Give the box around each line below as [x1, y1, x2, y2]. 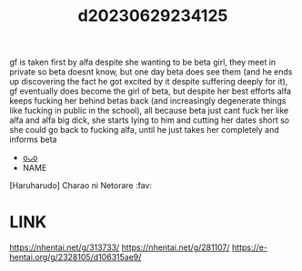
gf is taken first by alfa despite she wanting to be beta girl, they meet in [9, 56, 277, 68]
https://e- [231, 242, 268, 253]
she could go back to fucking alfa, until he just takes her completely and [9, 125, 279, 135]
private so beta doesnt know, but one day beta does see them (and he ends [9, 66, 293, 77]
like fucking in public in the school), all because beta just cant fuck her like [9, 105, 289, 116]
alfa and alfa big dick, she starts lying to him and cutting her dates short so [9, 115, 289, 125]
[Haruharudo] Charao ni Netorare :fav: [9, 180, 153, 191]
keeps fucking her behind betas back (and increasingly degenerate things [9, 95, 287, 106]
